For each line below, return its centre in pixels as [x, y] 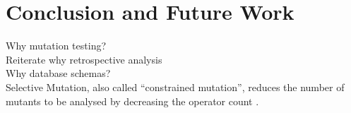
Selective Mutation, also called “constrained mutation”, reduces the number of [175, 87]
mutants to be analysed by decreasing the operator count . [132, 101]
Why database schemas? [58, 73]
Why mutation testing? [56, 46]
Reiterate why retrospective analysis [84, 59]
